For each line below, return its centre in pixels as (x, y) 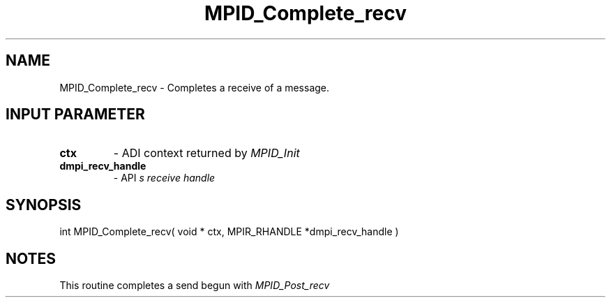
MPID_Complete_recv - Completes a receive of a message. (195, 87)
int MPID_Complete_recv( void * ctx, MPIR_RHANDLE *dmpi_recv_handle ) (229, 232)
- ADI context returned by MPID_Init (206, 153)
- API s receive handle (164, 178)
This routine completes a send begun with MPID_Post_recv (195, 286)
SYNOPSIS (44, 205)
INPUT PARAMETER (75, 114)
